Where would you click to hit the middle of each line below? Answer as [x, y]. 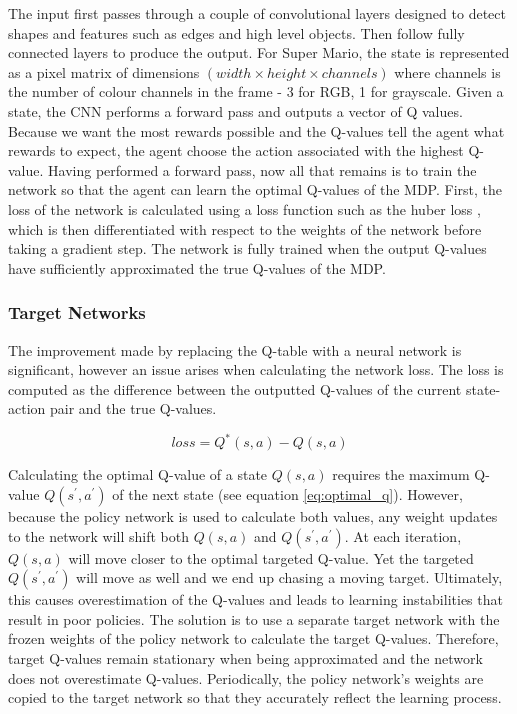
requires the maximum [401, 474]
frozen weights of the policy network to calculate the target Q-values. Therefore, [253, 638]
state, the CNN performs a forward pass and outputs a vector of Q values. [235, 110]
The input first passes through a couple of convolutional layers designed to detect [257, 13]
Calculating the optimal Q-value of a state [138, 474]
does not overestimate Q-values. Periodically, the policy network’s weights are [246, 677]
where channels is [447, 71]
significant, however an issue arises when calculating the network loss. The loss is [256, 369]
